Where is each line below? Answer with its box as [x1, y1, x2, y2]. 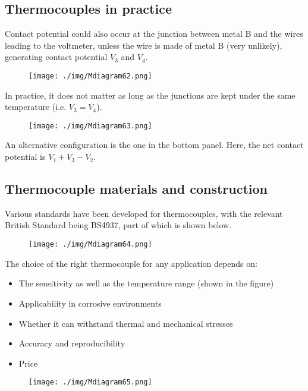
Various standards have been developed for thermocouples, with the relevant [5, 207, 283, 219]
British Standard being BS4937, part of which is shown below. [5, 219, 232, 231]
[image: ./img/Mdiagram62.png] [29, 71, 152, 80]
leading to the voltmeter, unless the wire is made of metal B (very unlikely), [5, 39, 282, 51]
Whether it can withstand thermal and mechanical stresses [18, 317, 233, 329]
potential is [5, 150, 46, 163]
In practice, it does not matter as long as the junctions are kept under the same [5, 89, 296, 101]
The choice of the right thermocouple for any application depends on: [5, 257, 257, 269]
